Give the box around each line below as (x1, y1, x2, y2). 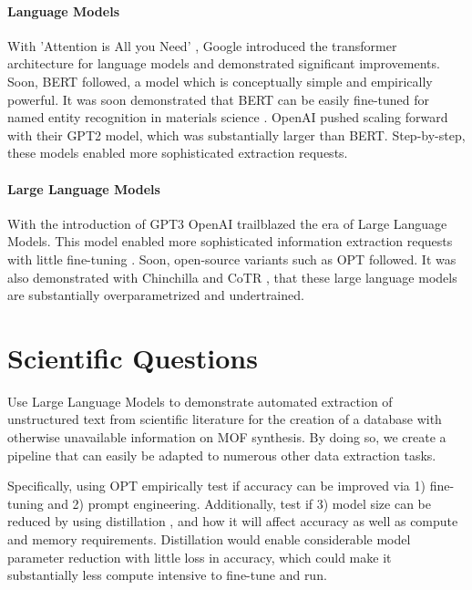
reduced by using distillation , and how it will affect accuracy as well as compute (7, 512, 458, 531)
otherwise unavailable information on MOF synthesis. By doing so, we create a (7, 428, 446, 447)
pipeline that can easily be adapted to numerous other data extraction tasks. (7, 445, 436, 464)
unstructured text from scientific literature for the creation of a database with (7, 409, 442, 429)
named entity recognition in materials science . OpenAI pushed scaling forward (7, 108, 448, 127)
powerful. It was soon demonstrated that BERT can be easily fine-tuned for (7, 89, 430, 109)
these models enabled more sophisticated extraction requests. (7, 143, 348, 162)
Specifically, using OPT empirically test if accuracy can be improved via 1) (7, 476, 426, 495)
